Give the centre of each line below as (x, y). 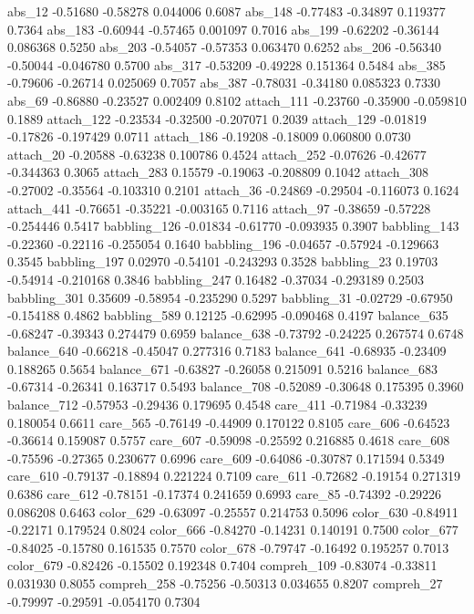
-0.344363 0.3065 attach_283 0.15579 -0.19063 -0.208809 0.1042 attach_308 (218, 172)
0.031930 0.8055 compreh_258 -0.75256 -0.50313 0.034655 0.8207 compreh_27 (225, 583)
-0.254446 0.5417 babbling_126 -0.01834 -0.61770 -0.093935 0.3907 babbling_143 (233, 226)
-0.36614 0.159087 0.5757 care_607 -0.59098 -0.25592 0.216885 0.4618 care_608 (229, 440)
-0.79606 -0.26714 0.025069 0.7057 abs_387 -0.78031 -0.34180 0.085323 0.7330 (224, 83)
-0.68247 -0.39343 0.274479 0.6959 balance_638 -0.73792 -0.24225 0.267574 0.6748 (236, 333)
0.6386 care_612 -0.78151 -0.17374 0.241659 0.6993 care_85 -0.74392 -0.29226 (225, 494)
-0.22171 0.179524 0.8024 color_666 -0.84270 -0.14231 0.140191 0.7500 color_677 (233, 530)
